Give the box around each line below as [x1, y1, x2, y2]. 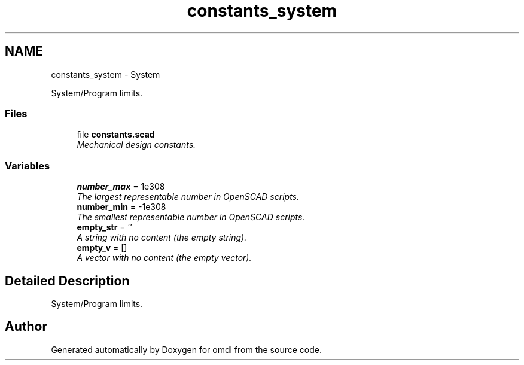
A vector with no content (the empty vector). [77, 253, 252, 263]
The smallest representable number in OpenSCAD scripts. [77, 212, 305, 223]
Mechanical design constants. [77, 139, 196, 150]
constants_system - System [51, 69, 160, 80]
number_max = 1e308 [77, 181, 165, 192]
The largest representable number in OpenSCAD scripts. [77, 191, 299, 202]
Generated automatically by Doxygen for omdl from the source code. [51, 344, 322, 355]
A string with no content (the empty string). [77, 232, 247, 243]
